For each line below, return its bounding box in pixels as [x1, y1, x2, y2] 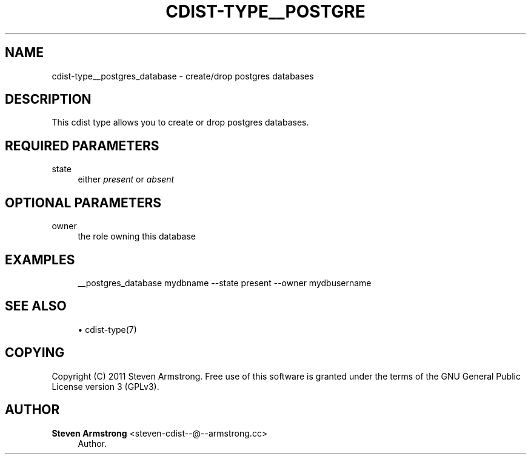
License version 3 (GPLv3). [52, 381, 159, 392]
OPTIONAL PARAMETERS [5, 195, 162, 210]
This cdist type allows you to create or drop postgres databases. [52, 117, 309, 128]
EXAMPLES [5, 252, 75, 267]
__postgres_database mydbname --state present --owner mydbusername [78, 277, 372, 288]
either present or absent [78, 174, 175, 185]
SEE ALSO [5, 298, 67, 314]
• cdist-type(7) [78, 324, 137, 335]
